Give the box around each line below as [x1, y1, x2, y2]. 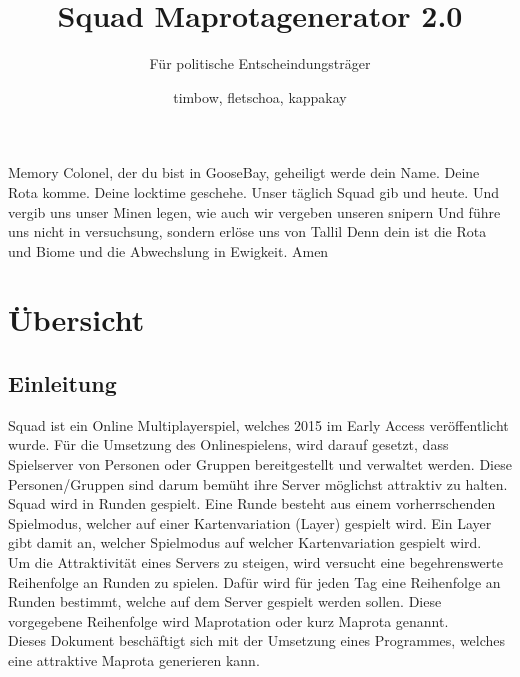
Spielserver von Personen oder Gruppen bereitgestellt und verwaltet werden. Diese [8, 454, 512, 475]
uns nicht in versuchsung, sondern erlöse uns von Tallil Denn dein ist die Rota [8, 221, 487, 242]
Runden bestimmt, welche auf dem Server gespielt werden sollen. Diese [8, 591, 442, 612]
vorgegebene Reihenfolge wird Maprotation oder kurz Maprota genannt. [8, 610, 449, 631]
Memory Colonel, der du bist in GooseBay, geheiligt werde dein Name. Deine [8, 162, 480, 183]
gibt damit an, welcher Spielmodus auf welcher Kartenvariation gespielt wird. [8, 532, 482, 553]
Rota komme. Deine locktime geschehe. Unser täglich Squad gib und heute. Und [8, 181, 499, 202]
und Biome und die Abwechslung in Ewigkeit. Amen [8, 240, 329, 261]
